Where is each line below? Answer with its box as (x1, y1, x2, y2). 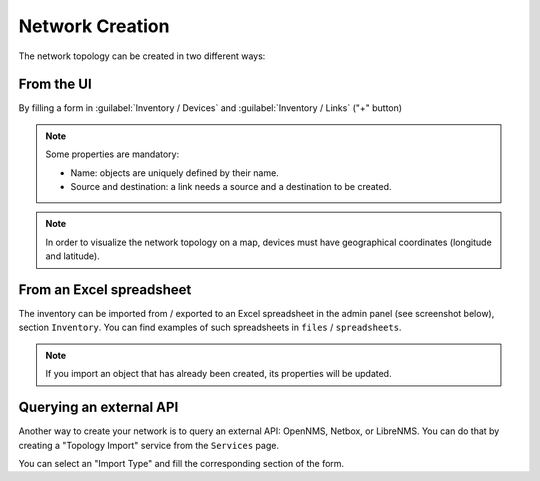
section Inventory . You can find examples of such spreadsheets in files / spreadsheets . (18, 321, 402, 334)
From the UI (18, 76, 92, 93)
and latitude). (45, 250, 100, 262)
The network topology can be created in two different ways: (18, 50, 266, 62)
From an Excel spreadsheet (18, 281, 192, 298)
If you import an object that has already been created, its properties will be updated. (45, 368, 392, 380)
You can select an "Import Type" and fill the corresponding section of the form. (18, 457, 345, 469)
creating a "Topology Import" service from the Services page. (18, 439, 280, 451)
